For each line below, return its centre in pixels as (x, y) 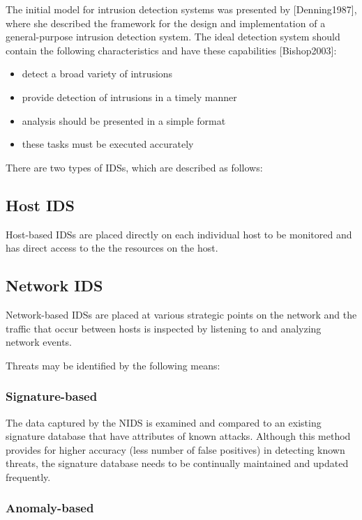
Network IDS (54, 285)
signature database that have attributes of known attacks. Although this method (178, 436)
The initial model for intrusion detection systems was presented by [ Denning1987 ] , (181, 9)
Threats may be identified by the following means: (113, 365)
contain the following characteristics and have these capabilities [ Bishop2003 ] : (171, 50)
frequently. (28, 476)
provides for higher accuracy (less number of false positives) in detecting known (175, 449)
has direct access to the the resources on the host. (112, 248)
